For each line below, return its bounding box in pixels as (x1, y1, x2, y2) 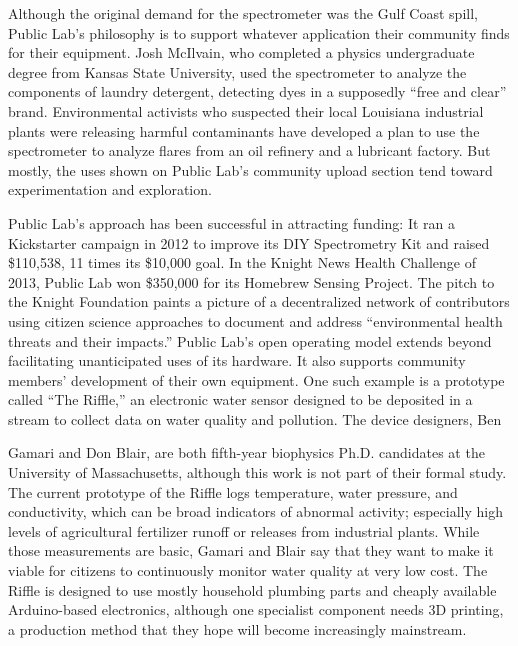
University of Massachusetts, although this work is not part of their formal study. (8, 462, 507, 483)
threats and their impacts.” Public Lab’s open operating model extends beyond (8, 330, 492, 351)
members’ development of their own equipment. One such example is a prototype (8, 369, 505, 390)
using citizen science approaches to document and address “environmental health (8, 310, 503, 331)
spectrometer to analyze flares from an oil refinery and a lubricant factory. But (8, 140, 491, 161)
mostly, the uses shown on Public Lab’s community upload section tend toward (8, 159, 493, 180)
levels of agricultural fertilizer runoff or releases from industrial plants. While (8, 520, 480, 541)
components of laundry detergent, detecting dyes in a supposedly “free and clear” (8, 81, 507, 102)
